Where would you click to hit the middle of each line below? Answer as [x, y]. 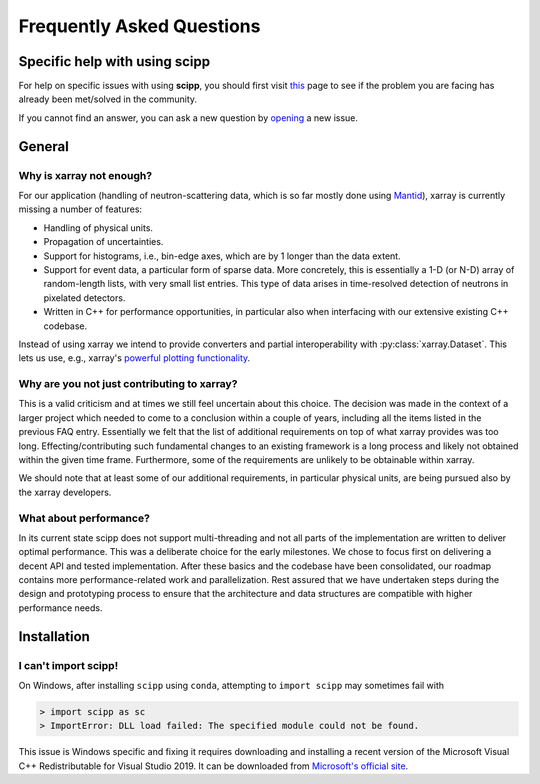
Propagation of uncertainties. [103, 242]
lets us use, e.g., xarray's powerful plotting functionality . [134, 358]
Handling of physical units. [98, 227]
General [44, 146]
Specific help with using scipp [114, 61]
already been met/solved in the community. [108, 99]
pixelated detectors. [84, 297]
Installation [54, 636]
